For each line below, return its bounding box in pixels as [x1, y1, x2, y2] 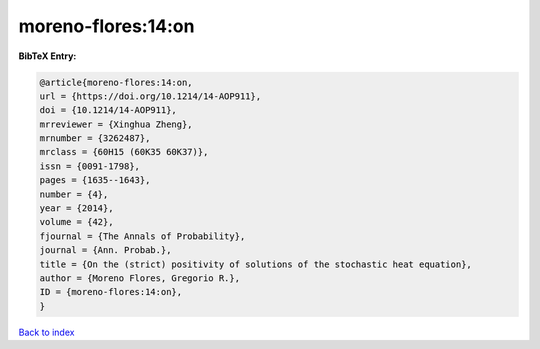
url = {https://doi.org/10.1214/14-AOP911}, [39, 90, 262, 102]
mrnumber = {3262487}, [39, 133, 151, 144]
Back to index [18, 326, 75, 338]
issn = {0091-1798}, [39, 160, 140, 172]
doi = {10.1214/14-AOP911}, [39, 105, 177, 116]
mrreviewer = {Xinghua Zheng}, [39, 118, 194, 130]
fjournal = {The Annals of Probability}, [39, 230, 246, 242]
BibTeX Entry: [18, 50, 77, 62]
